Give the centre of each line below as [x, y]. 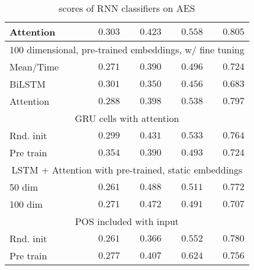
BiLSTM [28, 84]
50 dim [24, 187]
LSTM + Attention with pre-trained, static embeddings [127, 170]
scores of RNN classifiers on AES [127, 8]
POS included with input [127, 221]
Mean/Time [34, 67]
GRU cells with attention [127, 118]
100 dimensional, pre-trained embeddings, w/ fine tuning [127, 49]
